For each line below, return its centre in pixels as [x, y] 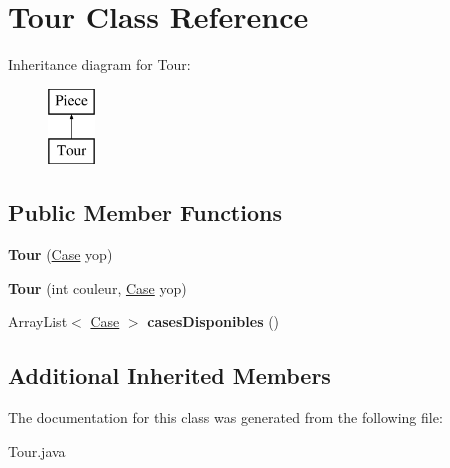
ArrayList [38, 321]
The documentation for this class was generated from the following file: [225, 417]
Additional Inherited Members [169, 375]
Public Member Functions [145, 212]
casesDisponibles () [213, 321]
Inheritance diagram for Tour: [99, 64]
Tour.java [37, 450]
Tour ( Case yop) [60, 254]
